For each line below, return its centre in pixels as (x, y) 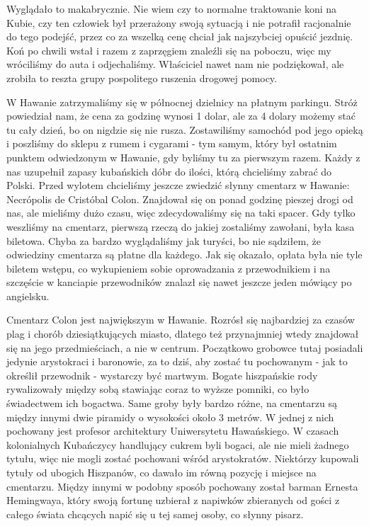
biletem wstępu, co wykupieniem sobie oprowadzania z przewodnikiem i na (169, 268)
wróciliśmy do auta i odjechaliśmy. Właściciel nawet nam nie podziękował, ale (175, 64)
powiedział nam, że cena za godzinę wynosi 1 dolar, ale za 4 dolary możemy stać (181, 116)
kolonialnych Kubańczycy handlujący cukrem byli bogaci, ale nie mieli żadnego (178, 444)
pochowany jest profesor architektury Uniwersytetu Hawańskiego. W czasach (173, 431)
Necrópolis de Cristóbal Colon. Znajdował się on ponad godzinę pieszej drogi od (180, 199)
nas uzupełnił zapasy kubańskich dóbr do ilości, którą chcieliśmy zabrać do (169, 171)
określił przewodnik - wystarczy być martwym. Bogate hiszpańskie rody (162, 375)
